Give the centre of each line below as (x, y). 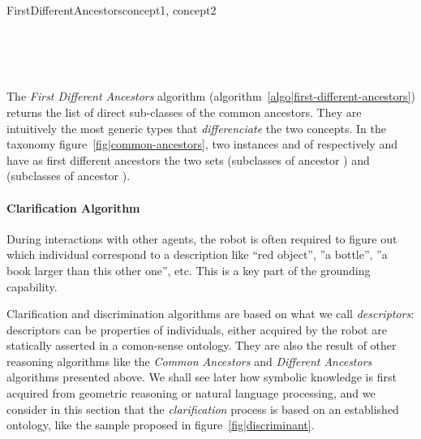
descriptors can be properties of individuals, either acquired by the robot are (197, 329)
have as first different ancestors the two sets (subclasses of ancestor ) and (188, 159)
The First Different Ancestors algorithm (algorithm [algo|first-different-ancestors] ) (211, 96)
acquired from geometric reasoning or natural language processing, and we (191, 393)
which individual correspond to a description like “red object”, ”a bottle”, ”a (197, 254)
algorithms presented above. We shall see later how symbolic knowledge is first (202, 377)
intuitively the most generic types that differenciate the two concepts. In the (196, 128)
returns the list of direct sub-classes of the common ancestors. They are (184, 112)
